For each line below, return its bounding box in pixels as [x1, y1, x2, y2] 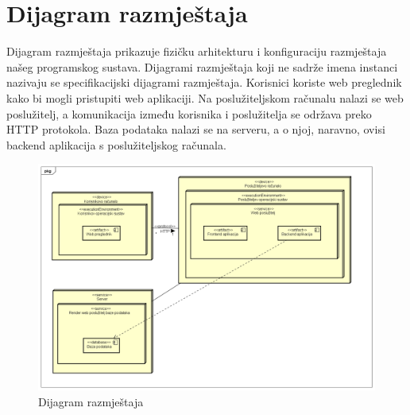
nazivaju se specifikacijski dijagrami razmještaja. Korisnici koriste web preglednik [6, 74, 402, 91]
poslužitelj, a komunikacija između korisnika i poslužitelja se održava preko [6, 105, 372, 122]
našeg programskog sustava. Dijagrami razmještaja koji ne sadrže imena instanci [6, 58, 398, 75]
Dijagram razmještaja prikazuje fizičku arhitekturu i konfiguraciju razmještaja [6, 43, 387, 60]
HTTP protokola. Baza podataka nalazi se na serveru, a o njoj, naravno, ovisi [6, 121, 385, 138]
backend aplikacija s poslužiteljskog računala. [6, 136, 226, 153]
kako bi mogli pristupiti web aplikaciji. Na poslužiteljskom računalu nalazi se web [6, 89, 404, 106]
